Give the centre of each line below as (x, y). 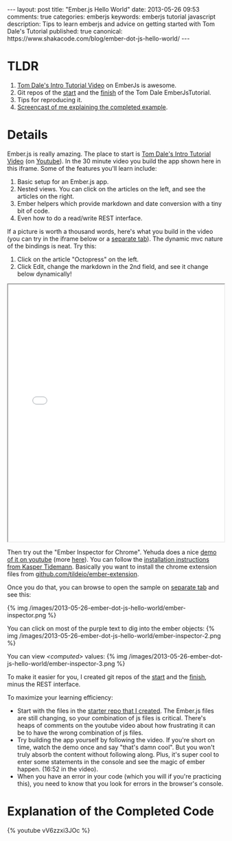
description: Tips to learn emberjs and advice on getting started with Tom (111, 24)
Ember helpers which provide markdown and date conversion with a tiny (119, 203)
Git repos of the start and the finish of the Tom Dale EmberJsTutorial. (114, 92)
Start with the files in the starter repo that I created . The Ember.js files (116, 711)
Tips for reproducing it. (49, 99)
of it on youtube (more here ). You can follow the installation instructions (108, 559)
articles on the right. (45, 196)
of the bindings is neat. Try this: (52, 246)
